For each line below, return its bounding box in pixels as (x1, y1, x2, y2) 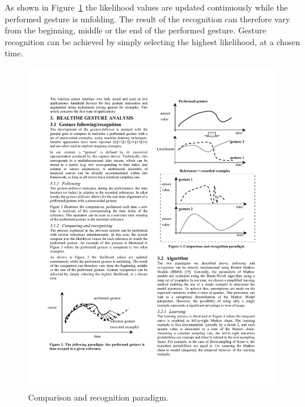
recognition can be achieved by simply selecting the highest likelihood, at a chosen (5, 35, 300, 48)
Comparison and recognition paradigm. (28, 391, 169, 403)
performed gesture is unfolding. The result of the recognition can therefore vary (5, 12, 290, 25)
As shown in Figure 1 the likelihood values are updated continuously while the (5, 1, 288, 13)
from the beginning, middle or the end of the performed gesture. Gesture (5, 24, 266, 36)
